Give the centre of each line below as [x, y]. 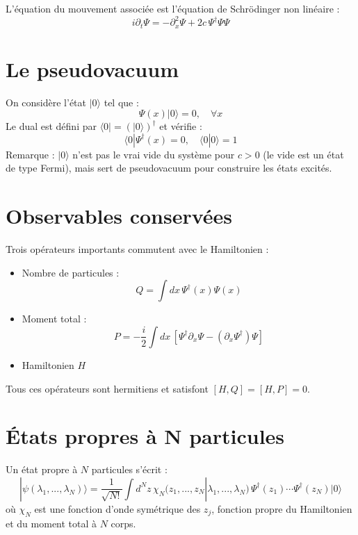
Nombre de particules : [71, 272]
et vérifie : [181, 126]
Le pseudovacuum [92, 68]
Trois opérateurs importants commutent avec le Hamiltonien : [137, 249]
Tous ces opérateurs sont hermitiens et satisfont [107, 388]
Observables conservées [119, 216]
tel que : [121, 102]
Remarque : [30, 154]
